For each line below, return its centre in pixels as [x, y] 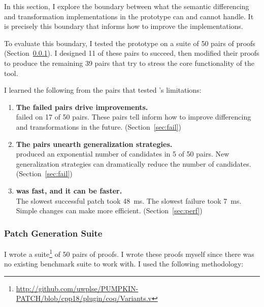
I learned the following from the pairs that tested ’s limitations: [103, 90]
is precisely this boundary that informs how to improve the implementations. [124, 26]
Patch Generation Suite [53, 233]
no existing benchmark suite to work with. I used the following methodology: [124, 264]
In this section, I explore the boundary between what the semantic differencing [127, 6]
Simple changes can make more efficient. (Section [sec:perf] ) [109, 210]
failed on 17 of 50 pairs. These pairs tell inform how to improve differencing [134, 117]
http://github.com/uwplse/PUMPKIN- [77, 288]
